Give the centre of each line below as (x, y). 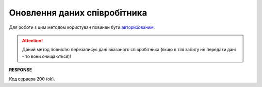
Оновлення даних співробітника (78, 13)
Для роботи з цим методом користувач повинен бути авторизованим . (82, 27)
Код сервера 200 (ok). (32, 79)
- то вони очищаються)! (47, 56)
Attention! (33, 40)
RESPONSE (21, 70)
